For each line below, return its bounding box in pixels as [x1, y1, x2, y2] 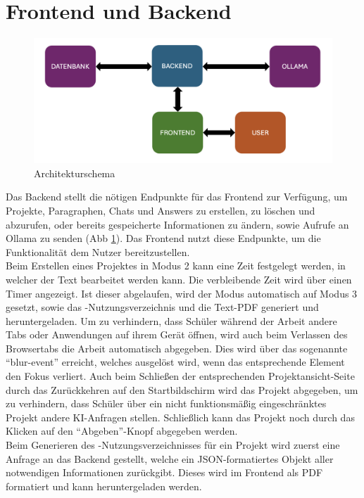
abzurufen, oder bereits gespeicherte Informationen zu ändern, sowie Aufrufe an [6, 217, 349, 231]
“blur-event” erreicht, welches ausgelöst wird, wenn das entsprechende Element [6, 355, 345, 369]
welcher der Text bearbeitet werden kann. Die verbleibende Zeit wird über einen [6, 272, 352, 286]
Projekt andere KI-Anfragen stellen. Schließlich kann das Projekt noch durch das [6, 409, 355, 424]
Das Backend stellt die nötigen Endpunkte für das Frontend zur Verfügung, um [6, 189, 348, 204]
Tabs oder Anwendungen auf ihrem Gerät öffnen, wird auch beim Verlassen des [6, 327, 348, 342]
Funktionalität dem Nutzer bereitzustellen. [6, 244, 190, 259]
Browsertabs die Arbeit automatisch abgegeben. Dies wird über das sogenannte [6, 340, 348, 355]
